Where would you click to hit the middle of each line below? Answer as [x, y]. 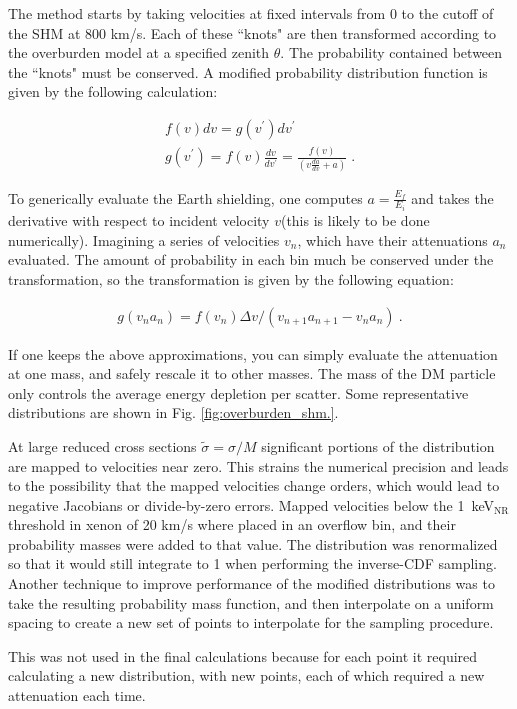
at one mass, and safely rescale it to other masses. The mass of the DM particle [252, 373]
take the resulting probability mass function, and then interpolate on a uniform [251, 602]
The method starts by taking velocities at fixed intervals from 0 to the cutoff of [251, 13]
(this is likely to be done [355, 220]
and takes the [452, 197]
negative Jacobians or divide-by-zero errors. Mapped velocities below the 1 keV [251, 504]
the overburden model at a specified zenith [139, 52]
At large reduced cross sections [102, 445]
